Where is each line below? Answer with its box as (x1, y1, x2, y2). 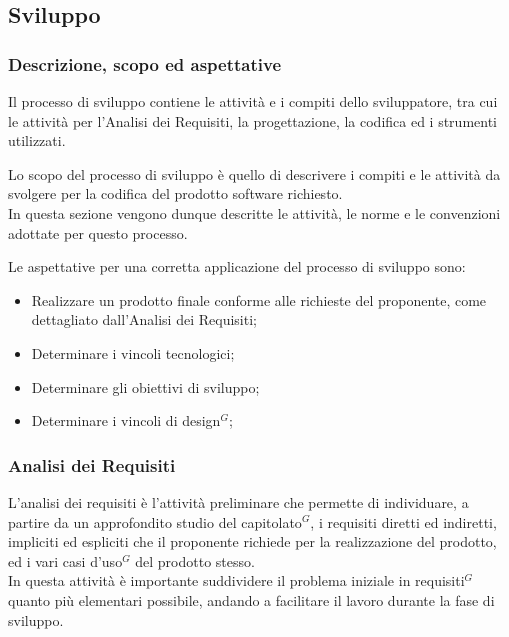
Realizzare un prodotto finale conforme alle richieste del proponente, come (31, 289, 487, 310)
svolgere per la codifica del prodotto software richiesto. (8, 183, 343, 204)
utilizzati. (8, 130, 66, 151)
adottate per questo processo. (8, 222, 188, 243)
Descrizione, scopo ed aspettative (8, 51, 282, 76)
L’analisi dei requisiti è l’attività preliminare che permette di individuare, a (8, 491, 469, 512)
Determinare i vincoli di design (31, 410, 221, 431)
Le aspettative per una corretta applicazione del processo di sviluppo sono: (8, 256, 466, 277)
